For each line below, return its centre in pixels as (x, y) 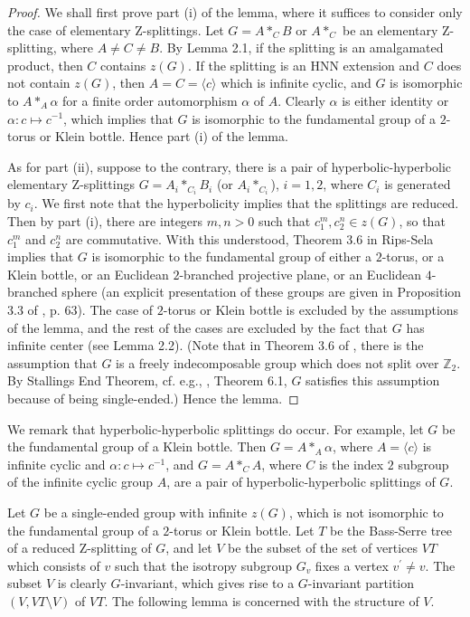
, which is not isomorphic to (366, 512)
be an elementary (390, 29)
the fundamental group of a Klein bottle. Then (137, 446)
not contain (39, 83)
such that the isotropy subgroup (203, 565)
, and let (189, 548)
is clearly (82, 583)
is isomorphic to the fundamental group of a (314, 118)
